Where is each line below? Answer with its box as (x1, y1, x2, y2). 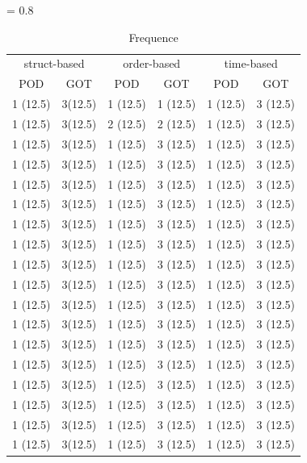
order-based (123, 55, 181, 72)
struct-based (23, 55, 85, 72)
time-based (224, 55, 278, 72)
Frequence (128, 28, 179, 45)
